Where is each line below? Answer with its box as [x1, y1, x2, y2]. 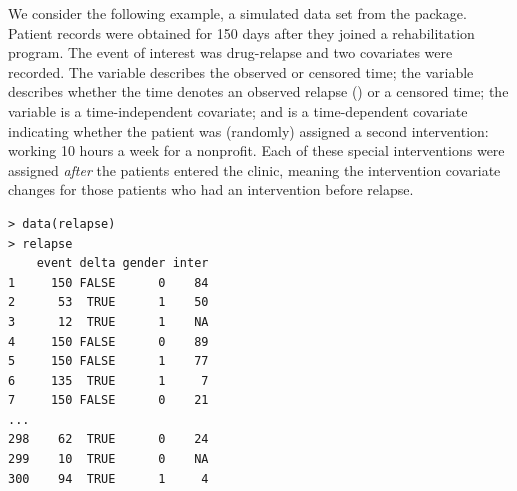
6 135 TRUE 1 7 [8, 373, 209, 388]
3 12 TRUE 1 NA [8, 314, 209, 329]
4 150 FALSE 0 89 [8, 334, 209, 349]
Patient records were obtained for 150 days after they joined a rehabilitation [8, 22, 475, 43]
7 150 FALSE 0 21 [8, 393, 209, 408]
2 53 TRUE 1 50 [8, 295, 209, 310]
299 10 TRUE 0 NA [8, 452, 209, 467]
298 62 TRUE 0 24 [8, 432, 209, 447]
